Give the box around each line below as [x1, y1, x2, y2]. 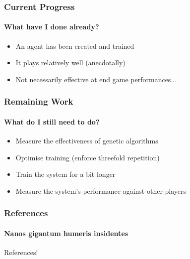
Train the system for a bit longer [15, 169, 116, 179]
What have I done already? [4, 21, 99, 32]
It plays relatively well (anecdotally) [15, 57, 126, 68]
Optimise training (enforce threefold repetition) [15, 152, 160, 162]
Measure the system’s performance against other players [15, 185, 187, 196]
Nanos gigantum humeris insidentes [4, 228, 128, 238]
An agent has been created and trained [15, 40, 134, 51]
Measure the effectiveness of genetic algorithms [15, 135, 158, 146]
